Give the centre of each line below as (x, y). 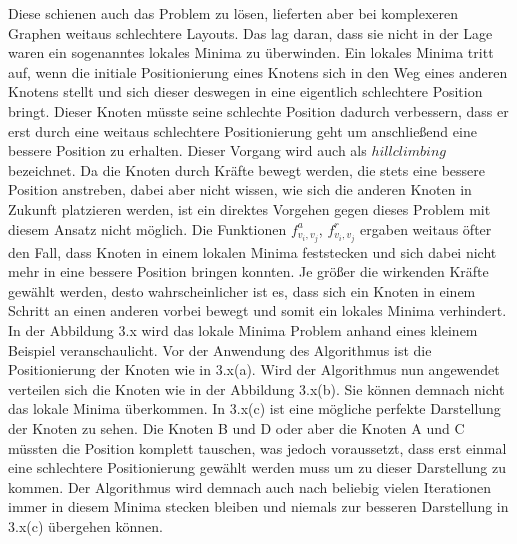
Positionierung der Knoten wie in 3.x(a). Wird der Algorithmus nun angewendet (254, 369)
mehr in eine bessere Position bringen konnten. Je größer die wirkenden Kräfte (248, 271)
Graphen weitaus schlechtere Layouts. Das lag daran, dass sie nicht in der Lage (250, 32)
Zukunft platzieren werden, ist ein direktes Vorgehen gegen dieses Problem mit (249, 208)
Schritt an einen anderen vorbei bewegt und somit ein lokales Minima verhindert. (257, 310)
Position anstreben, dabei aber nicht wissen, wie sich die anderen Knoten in (240, 189)
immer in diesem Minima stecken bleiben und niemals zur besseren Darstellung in (258, 506)
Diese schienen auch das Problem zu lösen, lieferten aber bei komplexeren (233, 13)
